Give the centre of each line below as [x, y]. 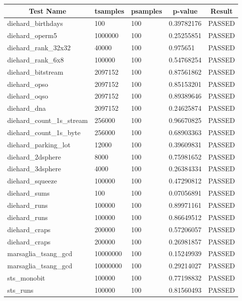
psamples [147, 10]
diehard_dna [27, 108]
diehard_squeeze [32, 181]
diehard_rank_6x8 [36, 59]
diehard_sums [28, 193]
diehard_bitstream [35, 71]
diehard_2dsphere [34, 156]
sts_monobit [26, 278]
